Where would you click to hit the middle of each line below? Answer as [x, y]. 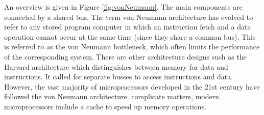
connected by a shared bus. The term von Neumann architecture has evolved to [129, 17]
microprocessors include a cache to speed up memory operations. [105, 106]
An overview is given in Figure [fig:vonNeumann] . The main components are [123, 7]
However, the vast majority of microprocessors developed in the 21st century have [132, 86]
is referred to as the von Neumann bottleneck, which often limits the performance [132, 47]
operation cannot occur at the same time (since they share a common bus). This [130, 36]
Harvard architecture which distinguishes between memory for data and [116, 66]
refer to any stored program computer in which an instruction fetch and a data [128, 27]
